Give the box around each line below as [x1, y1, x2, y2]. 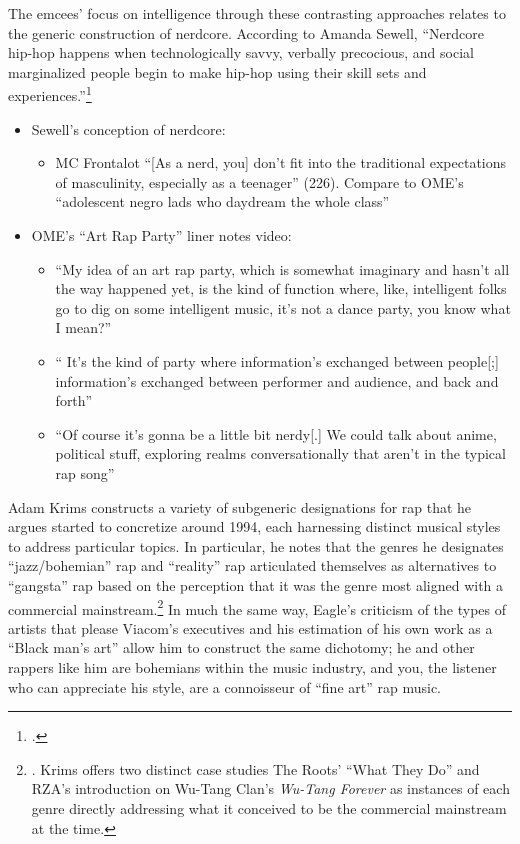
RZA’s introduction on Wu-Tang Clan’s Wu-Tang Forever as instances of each [31, 778, 510, 799]
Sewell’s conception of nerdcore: [31, 118, 226, 139]
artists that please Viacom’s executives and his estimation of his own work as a [8, 617, 493, 638]
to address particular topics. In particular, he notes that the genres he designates [8, 535, 504, 556]
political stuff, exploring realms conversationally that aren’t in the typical [55, 443, 506, 464]
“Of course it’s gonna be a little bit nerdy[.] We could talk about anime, [55, 423, 497, 444]
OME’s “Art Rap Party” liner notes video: [31, 225, 292, 245]
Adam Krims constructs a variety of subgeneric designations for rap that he [8, 496, 472, 517]
